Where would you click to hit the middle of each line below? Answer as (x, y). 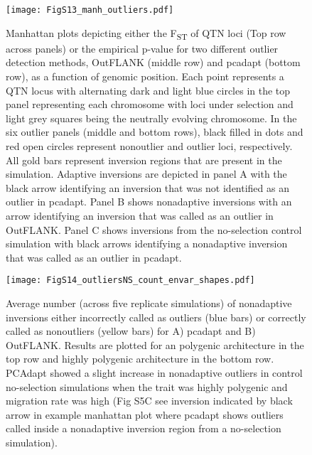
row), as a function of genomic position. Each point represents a (145, 76)
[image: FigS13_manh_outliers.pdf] (90, 10)
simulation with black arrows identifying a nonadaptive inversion (147, 243)
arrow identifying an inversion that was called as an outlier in (140, 215)
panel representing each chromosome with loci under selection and (150, 104)
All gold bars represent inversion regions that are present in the (144, 160)
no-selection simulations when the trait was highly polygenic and (147, 386)
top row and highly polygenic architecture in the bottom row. (140, 359)
